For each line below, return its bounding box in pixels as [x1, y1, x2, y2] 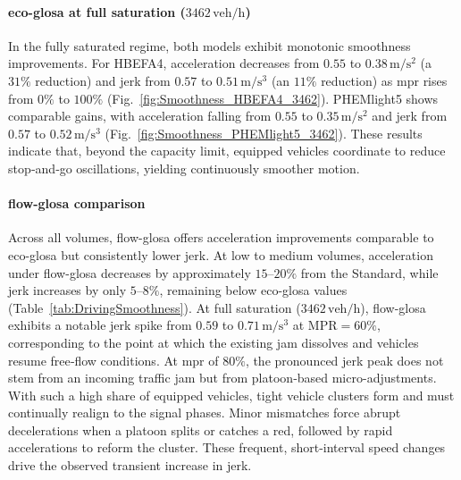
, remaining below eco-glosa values [159, 281, 348, 299]
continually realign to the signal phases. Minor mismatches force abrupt [8, 403, 401, 422]
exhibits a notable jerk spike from [8, 316, 192, 334]
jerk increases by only [8, 281, 127, 299]
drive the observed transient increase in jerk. [8, 456, 252, 475]
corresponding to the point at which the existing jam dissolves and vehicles [8, 333, 419, 351]
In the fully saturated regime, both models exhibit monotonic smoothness [8, 36, 411, 55]
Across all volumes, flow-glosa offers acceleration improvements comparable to [8, 228, 434, 247]
